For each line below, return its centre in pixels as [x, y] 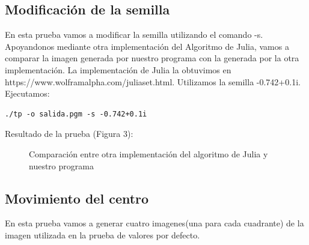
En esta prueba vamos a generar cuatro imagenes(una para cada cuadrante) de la [154, 223]
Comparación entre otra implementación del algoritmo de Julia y [148, 153]
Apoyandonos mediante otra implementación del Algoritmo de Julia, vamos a [147, 46]
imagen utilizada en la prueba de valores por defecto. [102, 234]
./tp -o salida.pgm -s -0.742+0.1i [76, 114]
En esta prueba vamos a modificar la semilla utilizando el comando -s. [134, 35]
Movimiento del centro [77, 198]
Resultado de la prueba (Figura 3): [69, 134]
